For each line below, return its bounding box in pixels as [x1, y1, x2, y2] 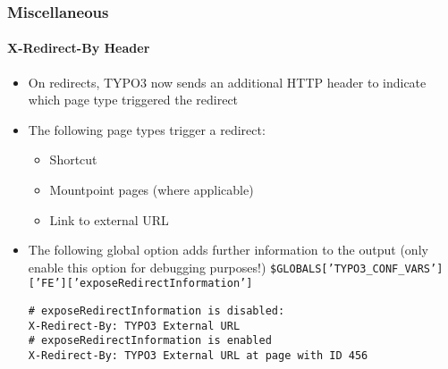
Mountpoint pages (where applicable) [49, 180, 254, 199]
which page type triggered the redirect [28, 90, 239, 109]
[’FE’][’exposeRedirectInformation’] [28, 277, 253, 290]
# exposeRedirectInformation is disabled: [28, 305, 285, 318]
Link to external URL [49, 210, 169, 229]
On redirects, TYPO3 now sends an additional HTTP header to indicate [28, 72, 427, 91]
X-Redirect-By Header [7, 38, 150, 57]
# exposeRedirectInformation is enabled [28, 334, 272, 348]
